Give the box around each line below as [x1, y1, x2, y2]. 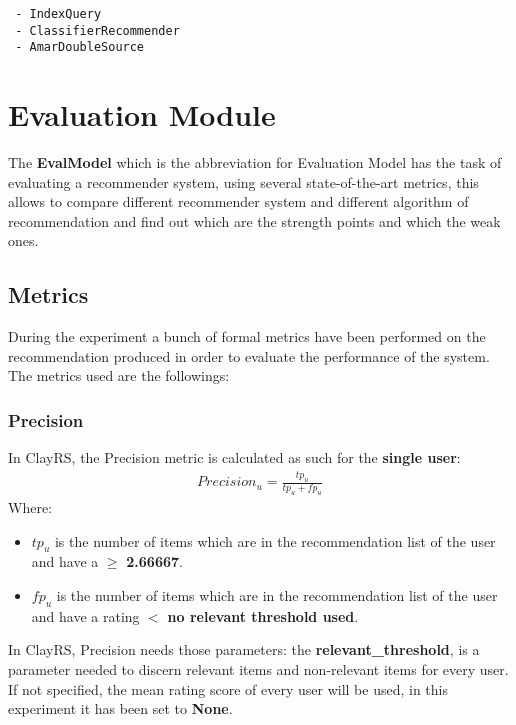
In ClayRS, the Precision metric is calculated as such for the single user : [8, 447, 461, 468]
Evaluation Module [8, 94, 276, 135]
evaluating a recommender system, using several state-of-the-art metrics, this [8, 171, 479, 192]
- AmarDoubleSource [15, 40, 145, 55]
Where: [8, 496, 52, 517]
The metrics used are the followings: [8, 365, 230, 386]
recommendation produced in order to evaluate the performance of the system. [8, 345, 490, 366]
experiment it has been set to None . [8, 698, 233, 719]
